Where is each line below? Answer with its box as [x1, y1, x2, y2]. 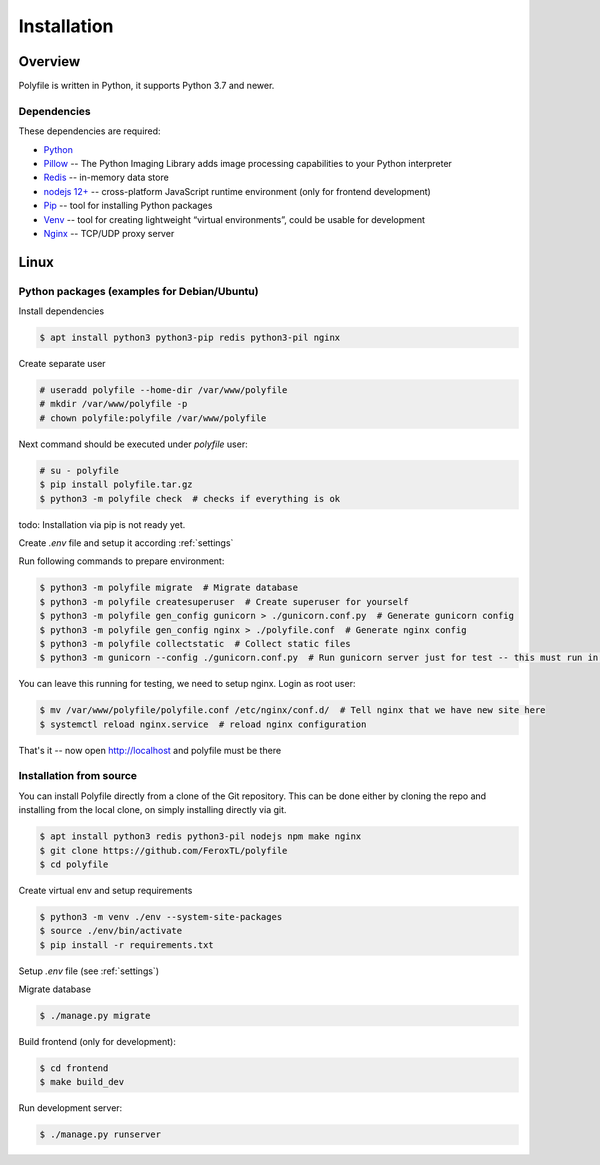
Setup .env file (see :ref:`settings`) [18, 965, 160, 977]
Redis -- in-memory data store [43, 171, 169, 184]
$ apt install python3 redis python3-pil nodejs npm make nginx [39, 831, 362, 842]
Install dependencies [18, 305, 105, 317]
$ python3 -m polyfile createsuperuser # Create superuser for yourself [39, 596, 409, 607]
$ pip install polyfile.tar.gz [39, 479, 194, 490]
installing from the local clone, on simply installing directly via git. [18, 804, 287, 816]
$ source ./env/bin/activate [39, 925, 183, 937]
